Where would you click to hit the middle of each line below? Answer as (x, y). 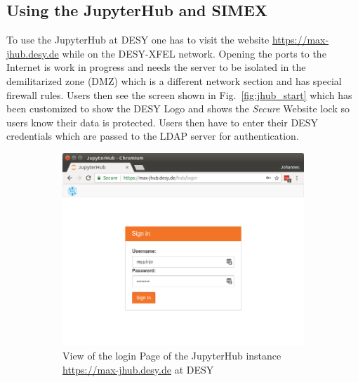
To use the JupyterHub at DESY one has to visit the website (138, 40)
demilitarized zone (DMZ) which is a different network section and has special (174, 80)
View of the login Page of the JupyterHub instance (172, 356)
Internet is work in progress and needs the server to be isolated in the (156, 67)
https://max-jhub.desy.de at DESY (138, 369)
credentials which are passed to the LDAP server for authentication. (153, 136)
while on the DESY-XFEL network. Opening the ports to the (194, 53)
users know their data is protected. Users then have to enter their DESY (162, 122)
